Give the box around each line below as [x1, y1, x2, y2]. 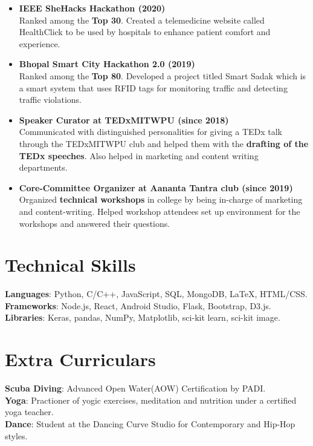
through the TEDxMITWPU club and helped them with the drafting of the [19, 137, 309, 149]
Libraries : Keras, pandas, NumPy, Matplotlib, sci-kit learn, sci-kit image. [5, 311, 280, 324]
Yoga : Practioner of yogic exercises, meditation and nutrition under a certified [5, 393, 297, 406]
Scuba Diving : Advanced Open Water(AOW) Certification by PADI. [5, 382, 266, 395]
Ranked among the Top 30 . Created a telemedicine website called [19, 13, 265, 26]
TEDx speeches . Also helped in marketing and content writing [19, 149, 259, 162]
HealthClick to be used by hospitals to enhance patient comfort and [19, 25, 271, 38]
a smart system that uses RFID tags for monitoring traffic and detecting [19, 81, 288, 94]
